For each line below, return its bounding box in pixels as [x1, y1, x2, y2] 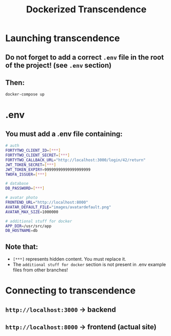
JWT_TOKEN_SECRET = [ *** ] [5, 162, 56, 167]
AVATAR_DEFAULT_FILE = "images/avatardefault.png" [5, 204, 111, 210]
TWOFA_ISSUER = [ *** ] [5, 172, 47, 177]
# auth [5, 143, 20, 148]
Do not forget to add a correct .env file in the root [5, 53, 164, 62]
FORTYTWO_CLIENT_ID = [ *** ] [5, 148, 61, 153]
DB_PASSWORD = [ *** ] [5, 186, 45, 191]
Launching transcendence [5, 32, 120, 44]
